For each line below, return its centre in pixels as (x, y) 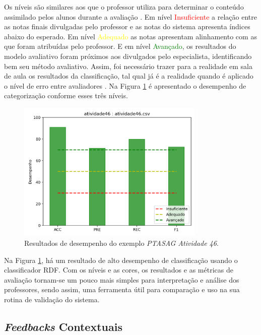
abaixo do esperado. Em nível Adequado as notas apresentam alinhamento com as (130, 36)
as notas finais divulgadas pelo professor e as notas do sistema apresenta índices (127, 26)
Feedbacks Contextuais (63, 326)
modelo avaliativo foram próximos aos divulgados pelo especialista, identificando (128, 56)
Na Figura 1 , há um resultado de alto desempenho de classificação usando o (121, 260)
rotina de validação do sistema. (52, 299)
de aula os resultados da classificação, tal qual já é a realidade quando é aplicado (129, 76)
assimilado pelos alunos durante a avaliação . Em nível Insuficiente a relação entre (130, 16)
